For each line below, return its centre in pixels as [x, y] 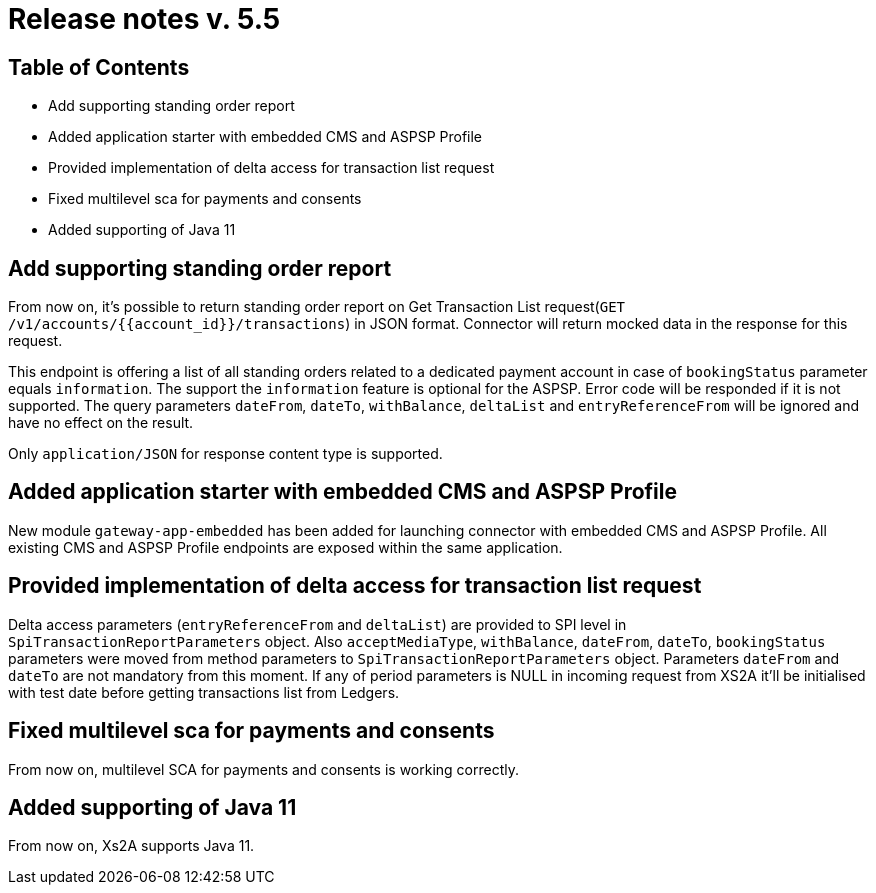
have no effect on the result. [101, 423]
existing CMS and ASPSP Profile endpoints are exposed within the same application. [285, 547]
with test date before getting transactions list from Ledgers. [204, 692]
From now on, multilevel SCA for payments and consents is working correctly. [263, 769]
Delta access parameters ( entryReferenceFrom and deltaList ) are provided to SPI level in [317, 624]
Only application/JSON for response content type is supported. [225, 454]
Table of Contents [99, 67]
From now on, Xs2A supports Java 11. [131, 846]
